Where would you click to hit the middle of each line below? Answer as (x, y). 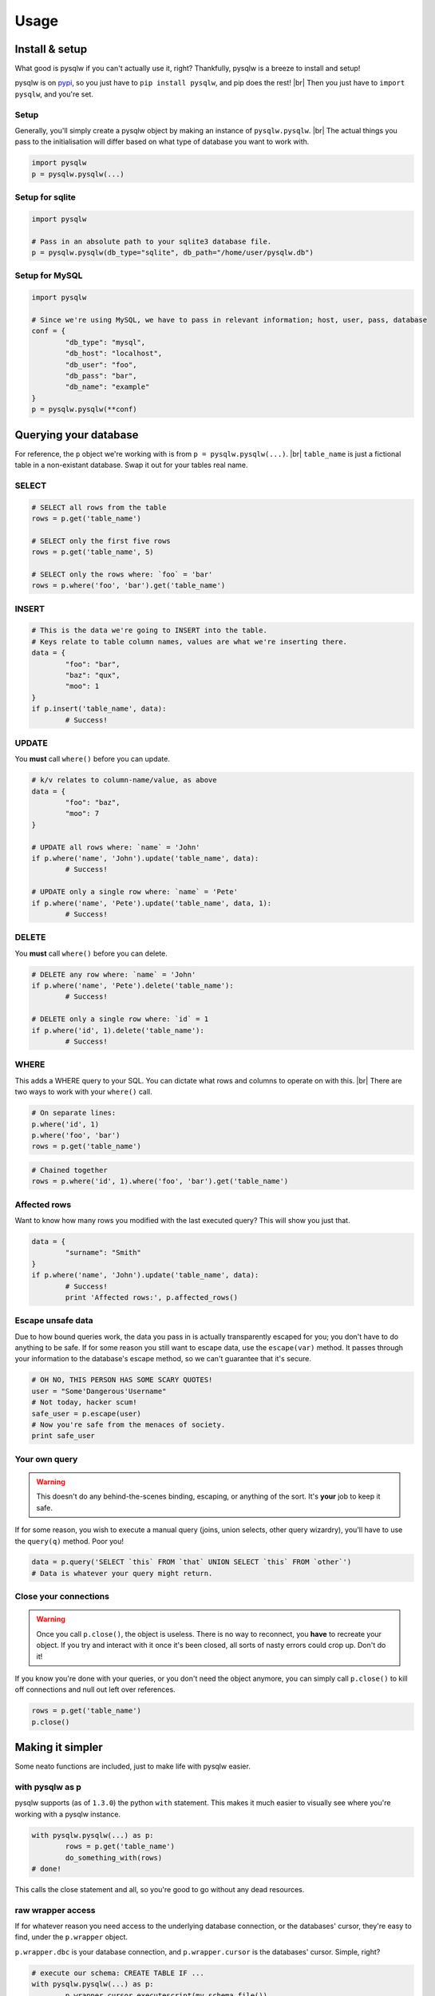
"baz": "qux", (93, 675)
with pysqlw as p (48, 1787)
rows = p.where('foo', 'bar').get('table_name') (129, 586)
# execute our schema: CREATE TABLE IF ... (118, 1973)
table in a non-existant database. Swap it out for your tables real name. (131, 465)
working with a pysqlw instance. (68, 1814)
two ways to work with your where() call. (83, 1092)
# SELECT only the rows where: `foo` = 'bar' (122, 574)
